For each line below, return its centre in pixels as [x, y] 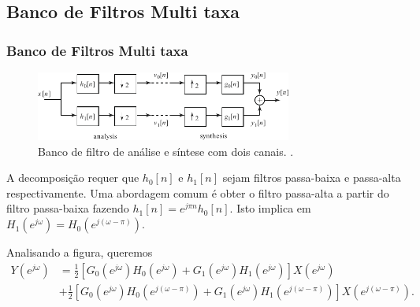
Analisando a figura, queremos [80, 252]
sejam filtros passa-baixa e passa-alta [312, 178]
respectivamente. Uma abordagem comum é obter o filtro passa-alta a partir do [198, 192]
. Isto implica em [270, 208]
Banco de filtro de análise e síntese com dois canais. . [166, 151]
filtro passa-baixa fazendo [68, 208]
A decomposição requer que [73, 178]
